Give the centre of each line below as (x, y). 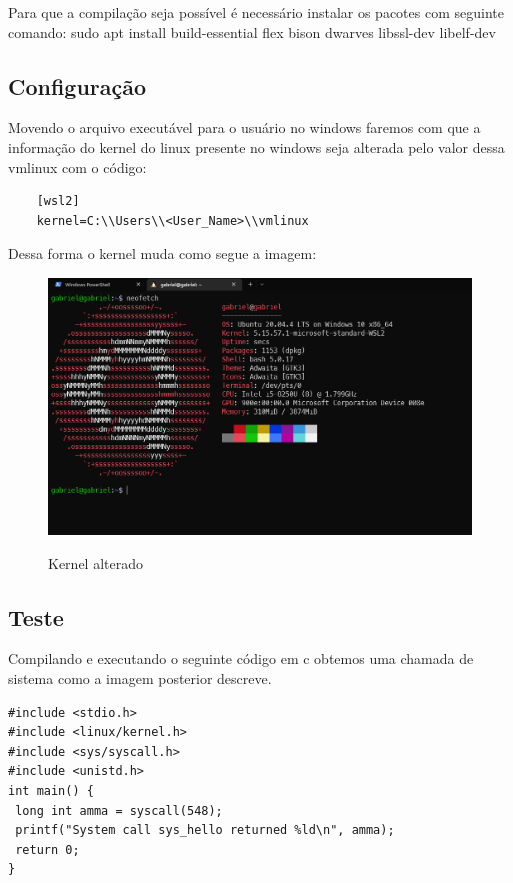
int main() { (51, 791)
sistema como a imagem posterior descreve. (140, 678)
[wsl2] (58, 201)
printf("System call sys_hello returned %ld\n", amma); (205, 830)
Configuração (77, 85)
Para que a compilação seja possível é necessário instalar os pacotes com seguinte (256, 12)
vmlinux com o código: (77, 166)
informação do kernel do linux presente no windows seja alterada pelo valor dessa (256, 146)
